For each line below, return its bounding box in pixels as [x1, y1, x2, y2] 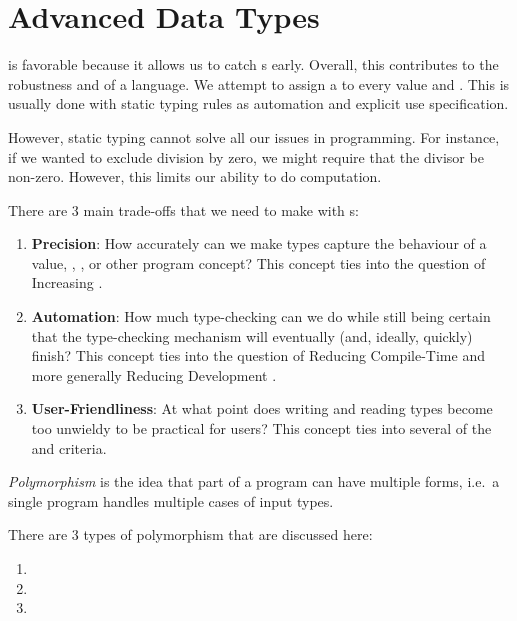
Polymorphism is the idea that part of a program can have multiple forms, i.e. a [8, 471, 500, 492]
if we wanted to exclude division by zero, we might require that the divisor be [8, 146, 484, 167]
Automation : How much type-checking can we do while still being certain [31, 306, 491, 327]
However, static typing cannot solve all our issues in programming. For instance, [8, 126, 500, 147]
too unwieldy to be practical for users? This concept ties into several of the [31, 418, 492, 439]
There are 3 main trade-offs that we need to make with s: [8, 199, 359, 220]
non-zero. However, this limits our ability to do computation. [8, 166, 382, 187]
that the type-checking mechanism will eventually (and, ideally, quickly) [31, 325, 473, 346]
